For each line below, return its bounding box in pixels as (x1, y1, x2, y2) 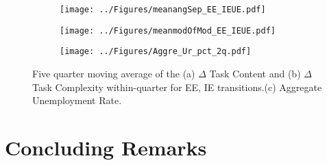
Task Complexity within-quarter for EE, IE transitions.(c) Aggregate (32, 79, 322, 94)
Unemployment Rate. (32, 93, 122, 107)
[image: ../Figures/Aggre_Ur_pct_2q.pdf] (60, 47, 252, 57)
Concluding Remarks (5, 133, 207, 161)
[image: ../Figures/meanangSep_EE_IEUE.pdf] (60, 5, 266, 14)
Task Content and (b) (209, 66, 301, 80)
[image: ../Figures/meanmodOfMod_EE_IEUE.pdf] (60, 25, 276, 36)
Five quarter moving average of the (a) (32, 66, 195, 80)
